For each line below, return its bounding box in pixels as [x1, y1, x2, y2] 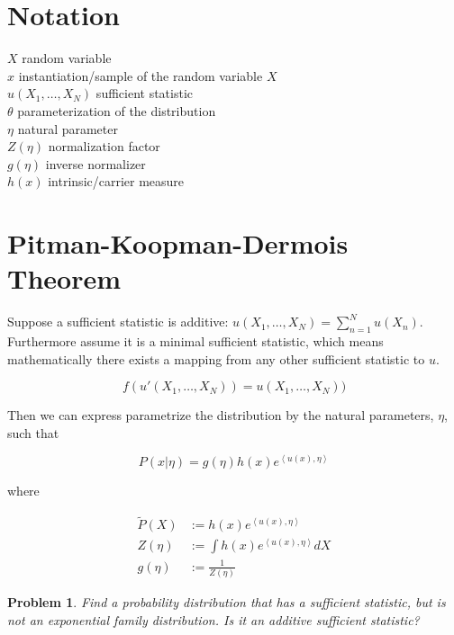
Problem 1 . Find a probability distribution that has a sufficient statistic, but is [7, 593, 446, 612]
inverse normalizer [45, 154, 146, 173]
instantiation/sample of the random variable [18, 66, 263, 85]
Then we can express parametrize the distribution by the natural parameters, [7, 406, 434, 425]
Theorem [7, 260, 122, 297]
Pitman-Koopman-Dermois [7, 225, 349, 262]
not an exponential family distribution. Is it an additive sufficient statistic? [7, 610, 420, 629]
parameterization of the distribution [17, 101, 216, 120]
